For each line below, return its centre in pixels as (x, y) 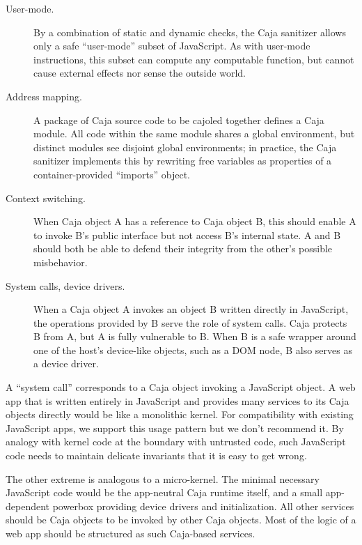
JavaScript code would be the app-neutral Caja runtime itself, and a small (164, 492)
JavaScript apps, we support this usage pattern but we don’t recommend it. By (175, 428)
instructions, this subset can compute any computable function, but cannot (194, 59)
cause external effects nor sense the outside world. (140, 73)
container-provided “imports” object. (112, 174)
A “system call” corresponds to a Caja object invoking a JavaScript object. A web (181, 387)
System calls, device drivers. (65, 285)
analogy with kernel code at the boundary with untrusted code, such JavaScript (176, 442)
